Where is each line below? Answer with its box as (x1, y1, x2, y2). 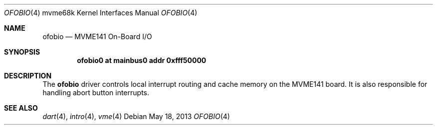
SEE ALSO (4, 104, 38, 112)
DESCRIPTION (4, 71, 52, 80)
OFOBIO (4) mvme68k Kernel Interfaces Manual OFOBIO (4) (4, 8, 198, 17)
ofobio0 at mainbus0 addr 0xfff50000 (77, 56, 207, 64)
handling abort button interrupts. (42, 88, 150, 97)
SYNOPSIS (4, 48, 40, 56)
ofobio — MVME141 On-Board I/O (42, 32, 152, 41)
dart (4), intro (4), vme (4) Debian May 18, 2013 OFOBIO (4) (42, 112, 230, 121)
